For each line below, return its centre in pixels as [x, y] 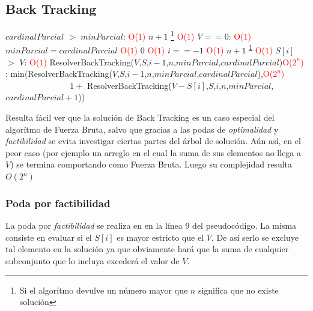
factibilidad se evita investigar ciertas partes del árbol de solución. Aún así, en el [153, 141]
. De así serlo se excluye [255, 237]
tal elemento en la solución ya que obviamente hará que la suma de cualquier [147, 249]
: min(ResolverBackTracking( [59, 74]
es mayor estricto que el [160, 237]
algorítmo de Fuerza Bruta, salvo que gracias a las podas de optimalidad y [142, 129]
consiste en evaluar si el [49, 237]
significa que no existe [238, 290]
